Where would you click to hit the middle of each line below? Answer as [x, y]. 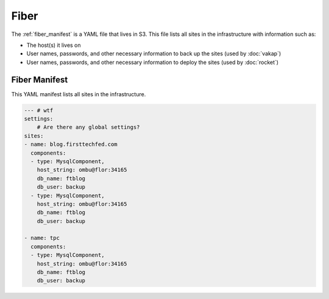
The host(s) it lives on [54, 45]
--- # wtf [39, 110]
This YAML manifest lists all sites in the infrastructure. [79, 94]
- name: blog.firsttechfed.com [71, 144]
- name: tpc [42, 238]
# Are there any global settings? [88, 127]
